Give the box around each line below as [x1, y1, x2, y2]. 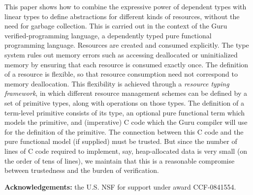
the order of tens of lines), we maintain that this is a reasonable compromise [4, 155, 235, 166]
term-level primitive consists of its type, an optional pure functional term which [4, 107, 245, 117]
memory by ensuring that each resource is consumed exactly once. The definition [4, 59, 249, 69]
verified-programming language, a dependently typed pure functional [4, 30, 212, 40]
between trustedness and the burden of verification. [4, 165, 159, 175]
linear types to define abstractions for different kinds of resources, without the [4, 11, 240, 21]
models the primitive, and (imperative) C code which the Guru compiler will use [4, 117, 248, 127]
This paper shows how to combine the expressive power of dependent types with [4, 1, 247, 11]
